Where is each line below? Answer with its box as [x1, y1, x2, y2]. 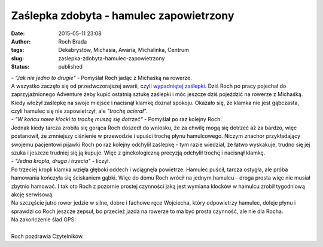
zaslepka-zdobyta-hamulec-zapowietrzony [58, 54, 165, 62]
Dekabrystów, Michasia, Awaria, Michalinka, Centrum [58, 47, 190, 54]
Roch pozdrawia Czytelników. [11, 233, 84, 240]
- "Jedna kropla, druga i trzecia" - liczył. [11, 158, 111, 165]
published [58, 63, 83, 70]
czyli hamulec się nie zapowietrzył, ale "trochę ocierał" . [11, 107, 148, 115]
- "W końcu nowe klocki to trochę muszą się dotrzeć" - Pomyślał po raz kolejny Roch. [11, 116, 223, 123]
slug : [11, 54, 24, 62]
